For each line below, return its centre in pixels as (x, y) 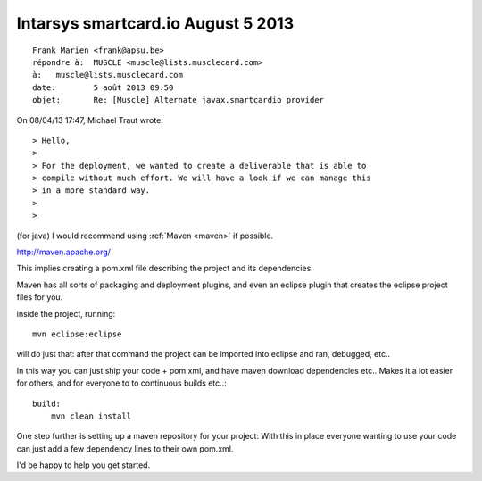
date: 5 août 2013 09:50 (103, 87)
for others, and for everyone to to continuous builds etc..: (121, 383)
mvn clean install (91, 416)
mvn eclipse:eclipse (77, 334)
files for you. (40, 297)
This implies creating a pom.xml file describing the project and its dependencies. (165, 269)
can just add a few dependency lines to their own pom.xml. (125, 448)
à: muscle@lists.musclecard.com (108, 75)
